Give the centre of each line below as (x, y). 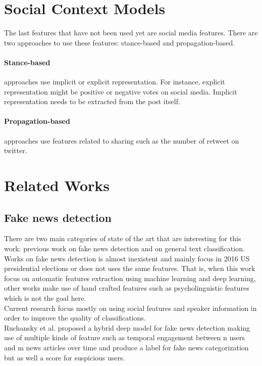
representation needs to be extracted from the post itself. (92, 101)
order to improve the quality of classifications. (75, 318)
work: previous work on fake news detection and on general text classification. (124, 248)
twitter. (16, 150)
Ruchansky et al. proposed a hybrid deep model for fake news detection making (127, 327)
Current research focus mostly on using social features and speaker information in (130, 308)
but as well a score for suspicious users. (65, 357)
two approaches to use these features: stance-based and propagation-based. (120, 42)
